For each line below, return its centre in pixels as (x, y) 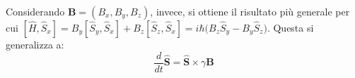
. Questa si (290, 27)
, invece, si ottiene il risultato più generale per (250, 11)
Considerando (35, 11)
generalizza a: (35, 44)
